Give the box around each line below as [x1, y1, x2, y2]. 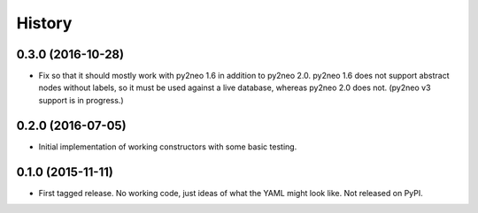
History [16, 13, 73, 33]
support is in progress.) [38, 95, 124, 105]
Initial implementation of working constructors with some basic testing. [38, 141, 297, 152]
